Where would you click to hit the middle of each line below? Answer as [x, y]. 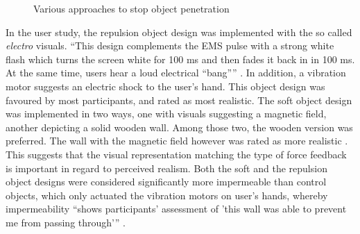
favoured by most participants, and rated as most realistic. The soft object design [179, 100]
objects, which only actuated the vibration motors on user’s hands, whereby [167, 195]
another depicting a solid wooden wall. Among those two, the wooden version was [179, 127]
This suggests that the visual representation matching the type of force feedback [176, 154]
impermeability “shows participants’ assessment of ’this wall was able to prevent [176, 209]
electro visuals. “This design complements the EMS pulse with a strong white [170, 45]
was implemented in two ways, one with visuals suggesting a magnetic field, [166, 114]
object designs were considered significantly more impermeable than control [166, 182]
